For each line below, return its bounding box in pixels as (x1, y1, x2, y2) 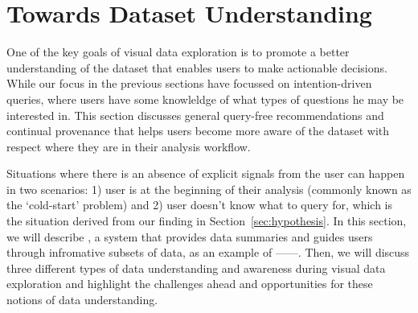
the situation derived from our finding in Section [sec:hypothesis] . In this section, (6, 212, 407, 229)
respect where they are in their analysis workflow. (6, 138, 251, 154)
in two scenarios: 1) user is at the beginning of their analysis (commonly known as (6, 180, 412, 197)
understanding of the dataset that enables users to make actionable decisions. (6, 59, 387, 76)
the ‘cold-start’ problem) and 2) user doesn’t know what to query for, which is (6, 196, 393, 213)
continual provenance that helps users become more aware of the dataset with (6, 122, 390, 139)
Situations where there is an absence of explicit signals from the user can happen (6, 165, 405, 182)
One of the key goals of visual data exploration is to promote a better (6, 43, 350, 60)
